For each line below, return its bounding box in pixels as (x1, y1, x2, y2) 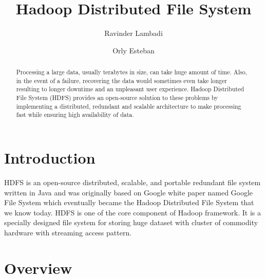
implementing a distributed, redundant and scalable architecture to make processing (16, 102, 241, 110)
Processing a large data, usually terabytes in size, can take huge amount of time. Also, (16, 68, 247, 76)
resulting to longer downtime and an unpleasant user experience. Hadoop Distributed (16, 85, 244, 93)
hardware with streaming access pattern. (4, 227, 132, 237)
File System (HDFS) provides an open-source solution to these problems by (16, 93, 218, 102)
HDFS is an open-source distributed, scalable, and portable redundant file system (4, 176, 261, 187)
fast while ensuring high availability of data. (16, 110, 134, 119)
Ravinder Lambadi (104, 28, 163, 38)
